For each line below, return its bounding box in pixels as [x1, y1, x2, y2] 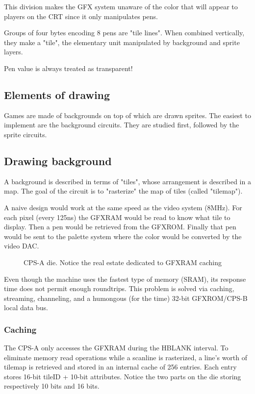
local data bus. [4, 302, 48, 313]
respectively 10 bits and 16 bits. [4, 381, 100, 391]
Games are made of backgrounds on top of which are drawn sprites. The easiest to [4, 110, 251, 120]
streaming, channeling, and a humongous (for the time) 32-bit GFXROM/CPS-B [4, 293, 248, 303]
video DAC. [4, 241, 39, 251]
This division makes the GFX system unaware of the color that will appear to [4, 1, 238, 11]
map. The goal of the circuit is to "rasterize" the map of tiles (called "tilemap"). [4, 186, 243, 196]
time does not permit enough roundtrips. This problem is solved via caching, [4, 283, 234, 294]
